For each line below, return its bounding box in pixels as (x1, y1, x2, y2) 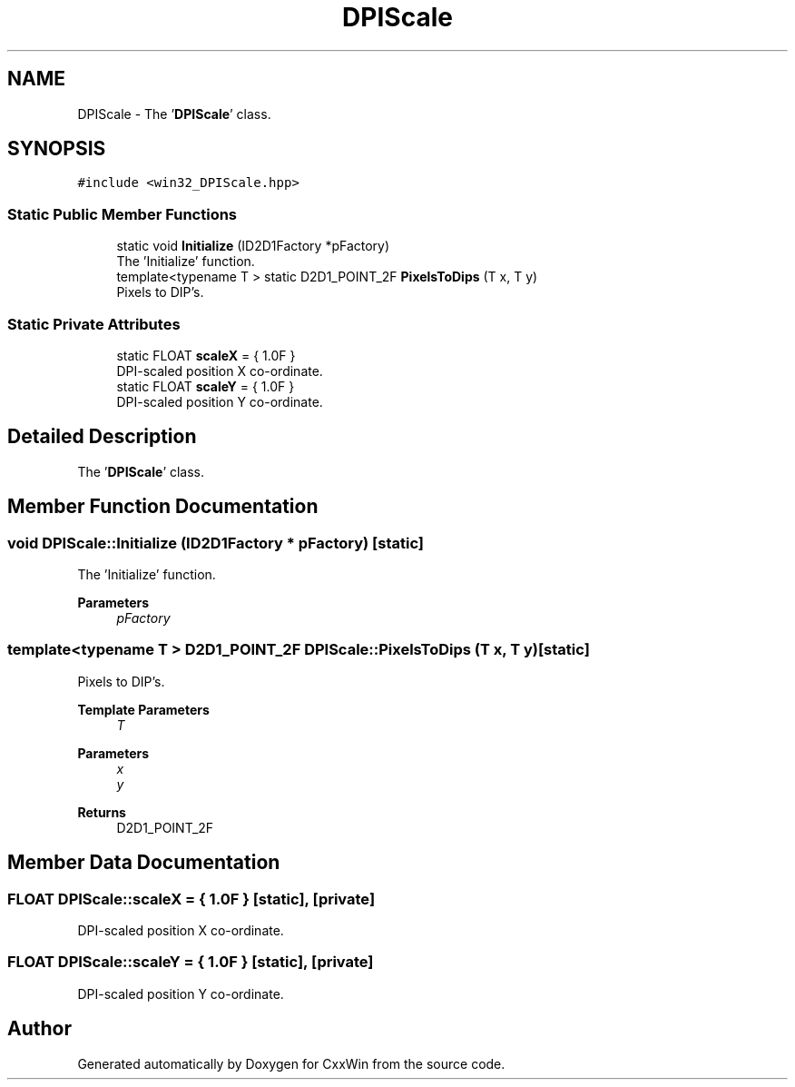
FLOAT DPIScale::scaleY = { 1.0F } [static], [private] (7, 953, 374, 972)
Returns (77, 804, 126, 820)
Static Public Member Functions (7, 204, 238, 223)
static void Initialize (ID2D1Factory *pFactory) (116, 238, 390, 254)
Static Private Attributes (7, 314, 181, 333)
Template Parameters (77, 701, 210, 717)
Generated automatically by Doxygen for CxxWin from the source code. (77, 1055, 505, 1072)
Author (7, 1017, 72, 1041)
